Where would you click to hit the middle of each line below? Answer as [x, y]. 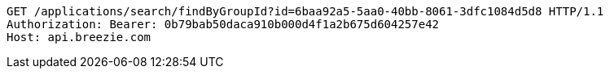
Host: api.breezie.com [79, 37]
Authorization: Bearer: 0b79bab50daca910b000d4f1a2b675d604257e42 [223, 24]
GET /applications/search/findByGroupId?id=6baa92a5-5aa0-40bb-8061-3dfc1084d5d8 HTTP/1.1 [305, 11]
